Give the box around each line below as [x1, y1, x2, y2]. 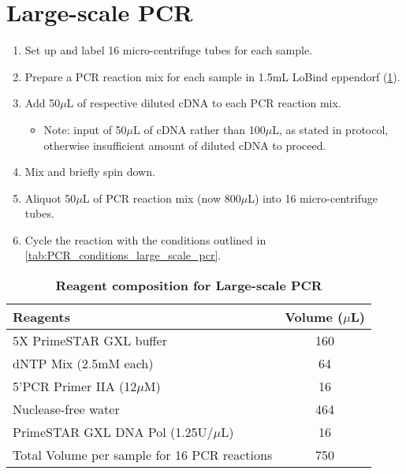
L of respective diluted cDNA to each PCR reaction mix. [66, 95, 341, 111]
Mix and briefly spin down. [24, 163, 155, 180]
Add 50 [24, 95, 61, 111]
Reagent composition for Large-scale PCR [55, 276, 322, 295]
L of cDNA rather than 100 [133, 121, 266, 137]
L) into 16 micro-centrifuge [248, 189, 378, 206]
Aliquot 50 [24, 189, 76, 206]
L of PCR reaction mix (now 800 [82, 189, 241, 206]
